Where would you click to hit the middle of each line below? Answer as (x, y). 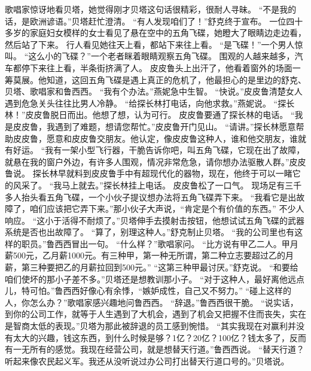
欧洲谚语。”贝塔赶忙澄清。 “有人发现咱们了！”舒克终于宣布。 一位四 (162, 21)
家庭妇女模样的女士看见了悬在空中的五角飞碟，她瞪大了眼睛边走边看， (168, 33)
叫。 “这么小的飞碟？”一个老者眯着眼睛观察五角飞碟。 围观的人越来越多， (150, 56)
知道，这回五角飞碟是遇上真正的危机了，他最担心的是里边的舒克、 (176, 79)
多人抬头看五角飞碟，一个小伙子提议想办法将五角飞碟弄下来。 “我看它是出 (151, 197)
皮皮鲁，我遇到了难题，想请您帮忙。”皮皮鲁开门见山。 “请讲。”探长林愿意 (154, 126)
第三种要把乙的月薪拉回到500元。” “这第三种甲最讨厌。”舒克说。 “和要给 (160, 267)
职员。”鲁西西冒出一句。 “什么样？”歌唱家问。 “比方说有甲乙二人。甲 (155, 243)
